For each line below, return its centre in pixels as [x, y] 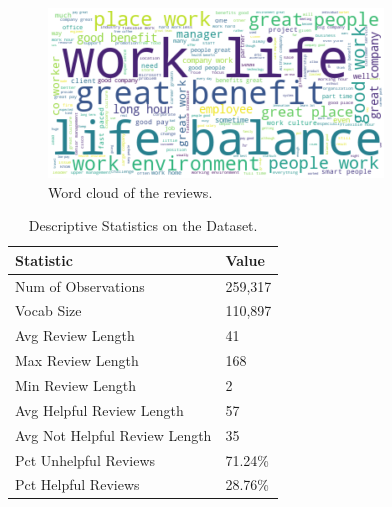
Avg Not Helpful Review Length [113, 434]
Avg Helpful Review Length [99, 409]
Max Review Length [77, 360]
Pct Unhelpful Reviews [85, 459]
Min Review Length [75, 385]
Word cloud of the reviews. [130, 191]
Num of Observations [80, 285]
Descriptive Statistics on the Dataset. [143, 225]
